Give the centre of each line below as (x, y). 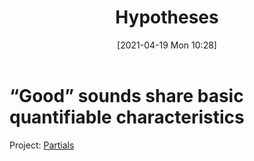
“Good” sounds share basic (126, 95)
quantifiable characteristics (127, 117)
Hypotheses (167, 17)
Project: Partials (42, 145)
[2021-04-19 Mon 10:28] (167, 45)
